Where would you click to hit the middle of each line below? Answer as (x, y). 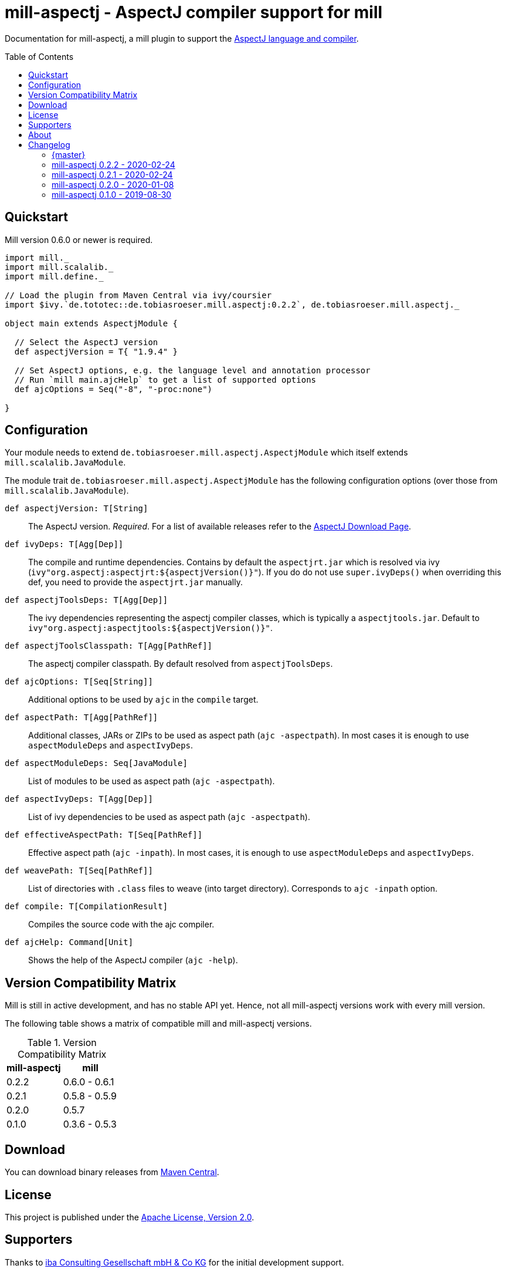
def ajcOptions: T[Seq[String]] (79, 682)
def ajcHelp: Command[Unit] (69, 942)
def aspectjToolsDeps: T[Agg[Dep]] (86, 600)
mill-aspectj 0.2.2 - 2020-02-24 (113, 164)
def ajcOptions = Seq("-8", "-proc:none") (113, 389)
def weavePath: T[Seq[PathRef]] (79, 871)
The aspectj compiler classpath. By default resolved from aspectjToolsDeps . (181, 664)
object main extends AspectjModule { (91, 323)
